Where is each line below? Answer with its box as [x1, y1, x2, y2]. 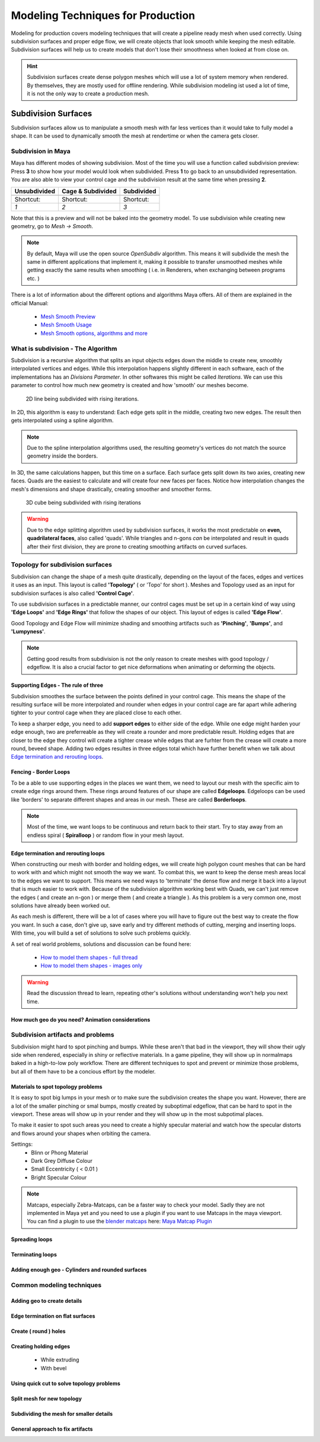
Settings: [11, 1141, 33, 1148]
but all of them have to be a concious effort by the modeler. [11, 1067, 156, 1075]
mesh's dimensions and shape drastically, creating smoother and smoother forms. [11, 485, 212, 493]
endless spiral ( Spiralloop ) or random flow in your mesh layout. [27, 832, 184, 839]
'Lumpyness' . [11, 628, 46, 635]
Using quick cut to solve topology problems [11, 1380, 121, 1387]
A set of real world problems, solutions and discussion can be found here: [11, 940, 191, 948]
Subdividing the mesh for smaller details [11, 1410, 113, 1417]
